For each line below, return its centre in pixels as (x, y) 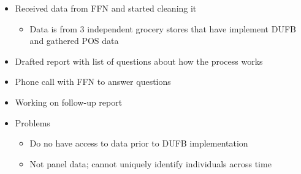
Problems (32, 122)
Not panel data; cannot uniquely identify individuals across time (150, 163)
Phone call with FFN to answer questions (93, 82)
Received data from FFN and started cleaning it (106, 8)
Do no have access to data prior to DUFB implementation (139, 143)
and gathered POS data (74, 41)
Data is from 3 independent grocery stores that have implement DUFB (163, 28)
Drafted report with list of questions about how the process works (139, 61)
